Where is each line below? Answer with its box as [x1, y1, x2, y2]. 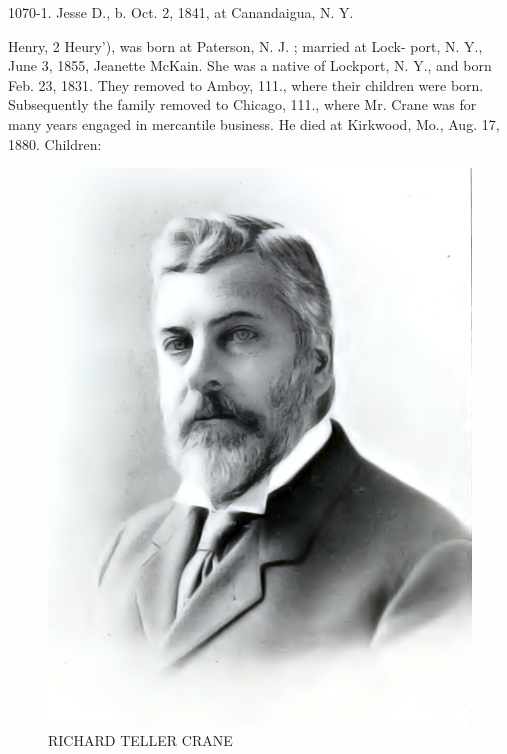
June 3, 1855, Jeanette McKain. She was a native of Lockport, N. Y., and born [8, 55, 492, 76]
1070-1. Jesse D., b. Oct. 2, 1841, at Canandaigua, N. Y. [8, 2, 354, 22]
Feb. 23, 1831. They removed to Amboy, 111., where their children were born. [8, 74, 484, 95]
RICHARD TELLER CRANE [48, 729, 233, 750]
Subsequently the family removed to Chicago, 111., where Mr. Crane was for [8, 94, 477, 115]
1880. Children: [8, 133, 102, 154]
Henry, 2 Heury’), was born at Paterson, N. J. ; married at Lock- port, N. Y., [8, 35, 483, 56]
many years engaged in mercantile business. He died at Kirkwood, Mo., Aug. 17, [8, 113, 500, 134]
